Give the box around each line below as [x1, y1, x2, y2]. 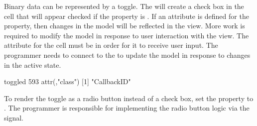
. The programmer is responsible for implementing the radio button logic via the [4, 103, 250, 113]
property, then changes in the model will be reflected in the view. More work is [4, 20, 245, 31]
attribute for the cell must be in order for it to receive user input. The [4, 40, 218, 50]
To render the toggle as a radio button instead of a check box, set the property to [4, 93, 254, 103]
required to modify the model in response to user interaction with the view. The [4, 30, 249, 40]
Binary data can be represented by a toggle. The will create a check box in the [4, 1, 244, 11]
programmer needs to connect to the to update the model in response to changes [4, 49, 251, 60]
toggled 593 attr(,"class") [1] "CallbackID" [4, 76, 131, 87]
